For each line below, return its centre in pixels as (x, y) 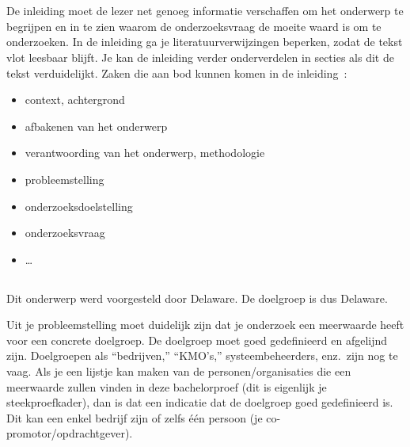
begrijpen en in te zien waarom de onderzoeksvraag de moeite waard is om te (194, 26)
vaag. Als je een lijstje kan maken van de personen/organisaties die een (179, 371)
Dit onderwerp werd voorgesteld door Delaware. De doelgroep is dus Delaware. (197, 298)
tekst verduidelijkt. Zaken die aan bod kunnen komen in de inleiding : (177, 73)
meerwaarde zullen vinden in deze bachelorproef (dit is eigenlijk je (167, 386)
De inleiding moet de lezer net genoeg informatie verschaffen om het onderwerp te (205, 11)
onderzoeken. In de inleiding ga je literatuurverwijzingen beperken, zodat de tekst (205, 42)
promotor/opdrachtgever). (70, 433)
